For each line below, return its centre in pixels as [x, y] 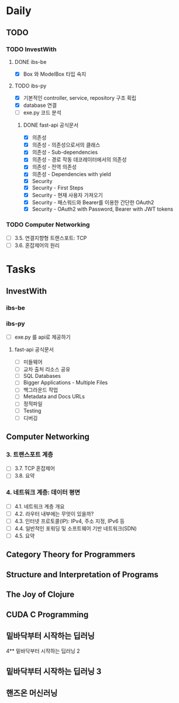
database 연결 [40, 105]
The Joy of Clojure [40, 595]
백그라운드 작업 [41, 390]
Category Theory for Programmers [71, 555]
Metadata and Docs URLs [54, 397]
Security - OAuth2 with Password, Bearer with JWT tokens [103, 209]
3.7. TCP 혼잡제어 [35, 468]
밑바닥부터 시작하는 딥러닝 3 [54, 671]
